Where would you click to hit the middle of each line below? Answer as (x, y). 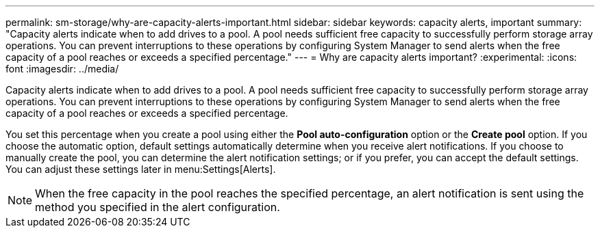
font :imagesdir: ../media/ (62, 69)
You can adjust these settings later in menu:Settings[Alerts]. (141, 169)
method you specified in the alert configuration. (158, 207)
